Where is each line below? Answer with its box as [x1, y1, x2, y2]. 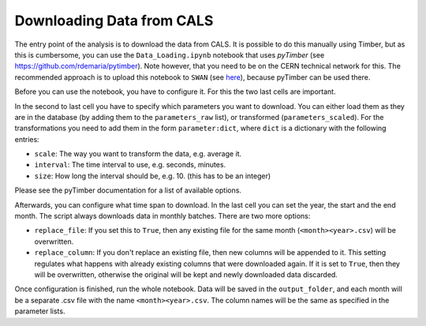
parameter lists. [14, 306, 65, 316]
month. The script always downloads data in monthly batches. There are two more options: [14, 212, 311, 221]
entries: [14, 134, 39, 144]
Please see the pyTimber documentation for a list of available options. [14, 185, 242, 195]
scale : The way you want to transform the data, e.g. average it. [34, 149, 242, 159]
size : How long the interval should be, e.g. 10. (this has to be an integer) [34, 170, 271, 181]
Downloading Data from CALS [14, 12, 214, 29]
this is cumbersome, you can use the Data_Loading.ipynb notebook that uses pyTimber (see [14, 50, 325, 59]
